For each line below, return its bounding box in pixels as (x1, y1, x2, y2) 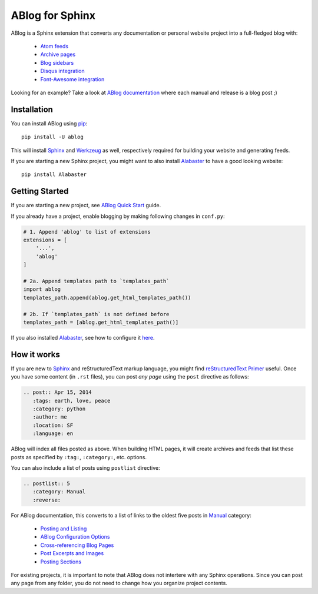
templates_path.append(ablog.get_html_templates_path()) (23, 294, 191, 301)
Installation (11, 104, 53, 114)
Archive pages (40, 51, 76, 58)
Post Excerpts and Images (40, 550, 104, 557)
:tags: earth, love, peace (32, 397, 111, 404)
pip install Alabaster (21, 171, 87, 178)
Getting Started (11, 186, 69, 197)
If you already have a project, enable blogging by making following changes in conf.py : (11, 213, 225, 220)
